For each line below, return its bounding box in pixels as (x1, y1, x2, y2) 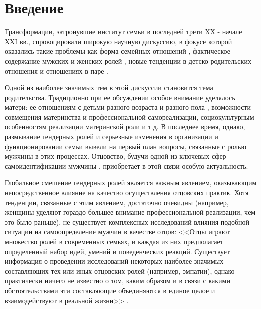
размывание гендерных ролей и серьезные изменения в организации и (5, 131, 218, 142)
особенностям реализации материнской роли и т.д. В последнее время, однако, (5, 121, 245, 132)
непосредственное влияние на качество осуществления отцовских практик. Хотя (5, 187, 249, 198)
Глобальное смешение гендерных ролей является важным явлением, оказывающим (5, 177, 257, 188)
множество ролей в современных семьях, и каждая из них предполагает (5, 236, 223, 246)
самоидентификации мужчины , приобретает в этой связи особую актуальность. (5, 160, 248, 171)
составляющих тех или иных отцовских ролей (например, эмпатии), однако (5, 265, 235, 276)
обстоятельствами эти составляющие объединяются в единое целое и (5, 285, 215, 295)
